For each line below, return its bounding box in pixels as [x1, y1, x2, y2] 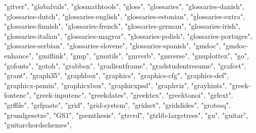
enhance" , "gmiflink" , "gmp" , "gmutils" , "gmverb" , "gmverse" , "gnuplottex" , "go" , [4, 50, 249, 60]
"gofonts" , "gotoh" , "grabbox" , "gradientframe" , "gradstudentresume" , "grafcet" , [4, 60, 246, 71]
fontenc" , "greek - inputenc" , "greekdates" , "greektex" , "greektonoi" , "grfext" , [4, 90, 233, 100]
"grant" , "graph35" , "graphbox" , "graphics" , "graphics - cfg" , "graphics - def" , [4, 70, 229, 81]
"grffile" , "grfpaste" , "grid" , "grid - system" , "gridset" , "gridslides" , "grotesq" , [4, 99, 231, 110]
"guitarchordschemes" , [4, 119, 72, 130]
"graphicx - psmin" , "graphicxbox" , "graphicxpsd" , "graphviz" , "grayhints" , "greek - [4, 80, 251, 90]
